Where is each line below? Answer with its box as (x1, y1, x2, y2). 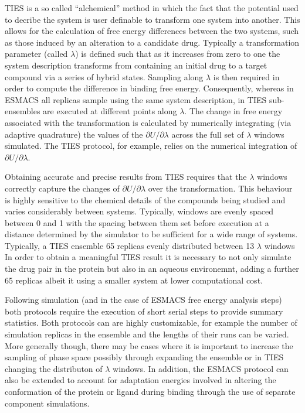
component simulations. (5, 397, 90, 409)
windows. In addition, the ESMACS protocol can (113, 362, 289, 374)
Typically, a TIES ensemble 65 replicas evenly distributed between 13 (5, 239, 255, 251)
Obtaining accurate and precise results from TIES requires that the (5, 170, 247, 183)
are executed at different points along (43, 105, 177, 117)
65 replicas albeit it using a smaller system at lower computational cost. (5, 274, 263, 286)
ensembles (5, 105, 40, 117)
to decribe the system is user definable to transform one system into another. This (5, 13, 300, 25)
